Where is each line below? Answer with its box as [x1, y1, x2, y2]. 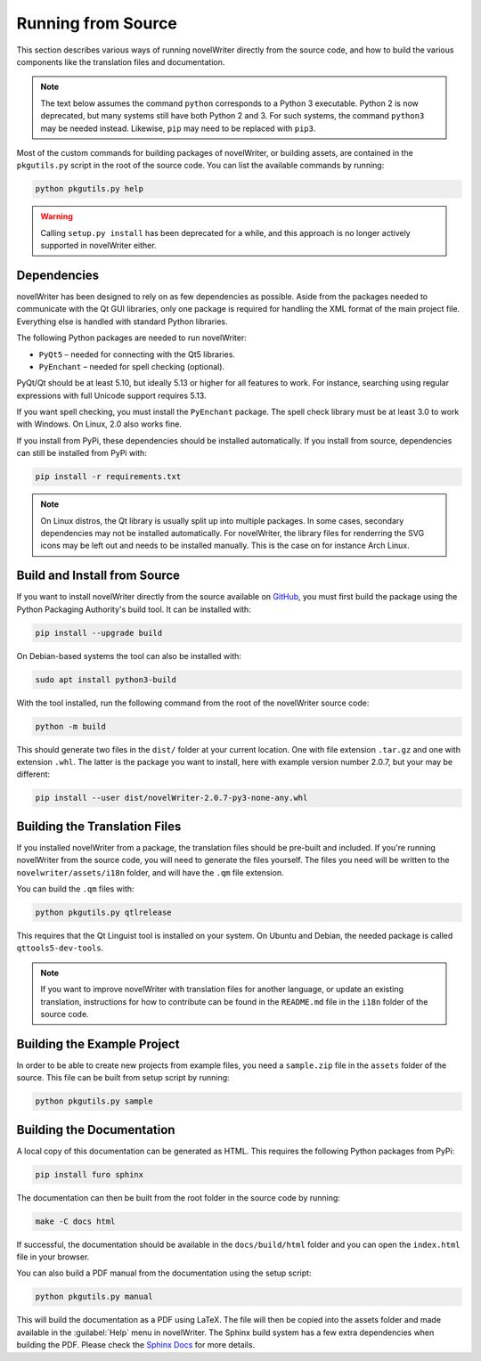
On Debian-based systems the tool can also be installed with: [16, 650, 242, 661]
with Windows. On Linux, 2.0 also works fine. [16, 419, 183, 429]
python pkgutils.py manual [35, 1292, 153, 1302]
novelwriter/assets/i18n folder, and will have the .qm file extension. [16, 867, 284, 877]
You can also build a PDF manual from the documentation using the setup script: [16, 1267, 312, 1278]
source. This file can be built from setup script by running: [16, 1072, 231, 1083]
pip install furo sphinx [35, 1169, 144, 1179]
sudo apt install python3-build [35, 674, 177, 685]
